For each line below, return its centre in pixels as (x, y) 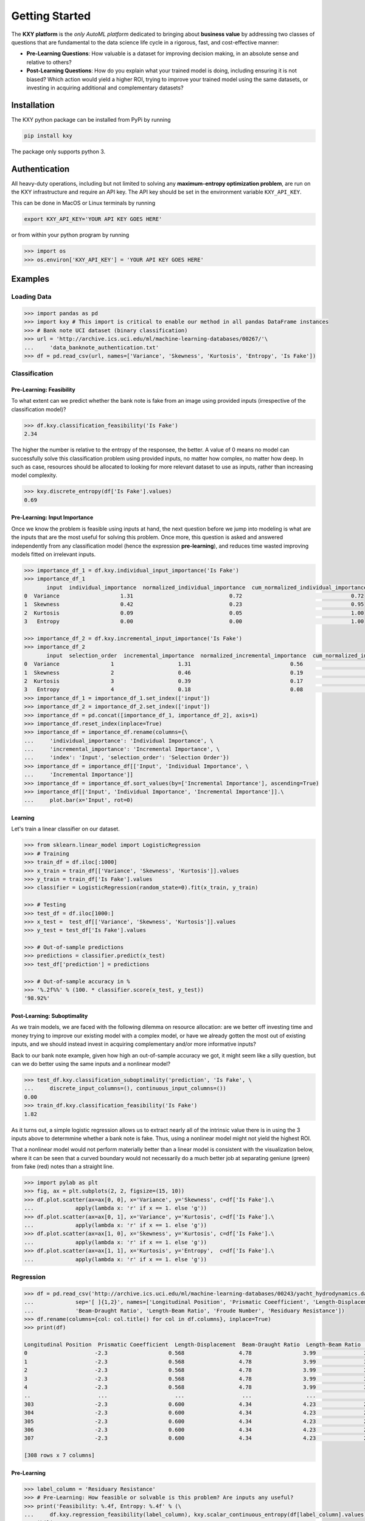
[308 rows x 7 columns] (60, 1455)
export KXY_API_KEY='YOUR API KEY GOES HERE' (93, 219)
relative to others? (49, 62)
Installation (33, 105)
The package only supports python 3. (58, 151)
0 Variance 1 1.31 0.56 (164, 664)
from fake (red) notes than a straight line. (63, 1167)
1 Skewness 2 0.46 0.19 (164, 673)
